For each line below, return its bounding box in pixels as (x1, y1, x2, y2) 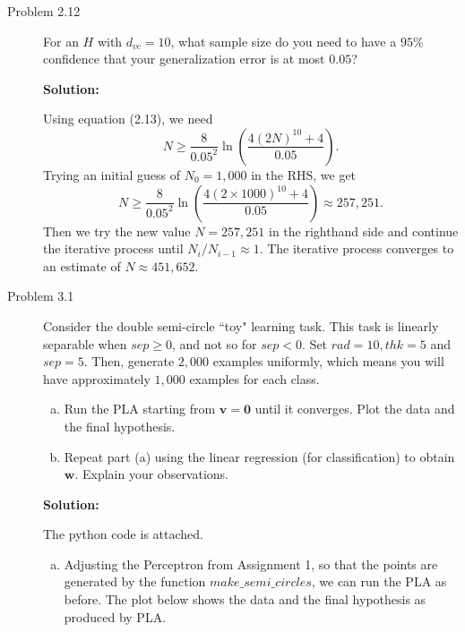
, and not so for (171, 334, 257, 353)
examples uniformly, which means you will (212, 352, 444, 371)
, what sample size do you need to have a (170, 31, 397, 50)
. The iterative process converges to (259, 239, 454, 258)
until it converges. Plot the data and (254, 399, 455, 418)
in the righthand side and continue (268, 221, 459, 240)
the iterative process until (43, 239, 184, 258)
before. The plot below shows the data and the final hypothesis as (64, 590, 426, 609)
